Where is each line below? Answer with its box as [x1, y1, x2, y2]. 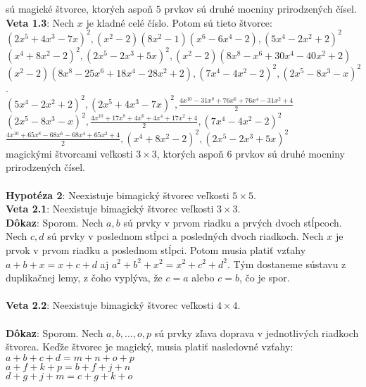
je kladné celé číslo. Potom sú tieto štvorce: [86, 15, 272, 30]
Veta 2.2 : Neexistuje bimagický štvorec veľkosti [6, 298, 214, 312]
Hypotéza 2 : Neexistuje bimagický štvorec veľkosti [6, 187, 229, 202]
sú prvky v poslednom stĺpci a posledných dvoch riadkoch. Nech [47, 229, 324, 243]
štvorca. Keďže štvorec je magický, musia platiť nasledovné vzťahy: [6, 339, 294, 354]
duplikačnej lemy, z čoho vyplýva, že [6, 270, 163, 285]
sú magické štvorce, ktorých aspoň [6, 1, 153, 15]
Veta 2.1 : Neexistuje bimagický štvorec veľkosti [6, 201, 214, 216]
